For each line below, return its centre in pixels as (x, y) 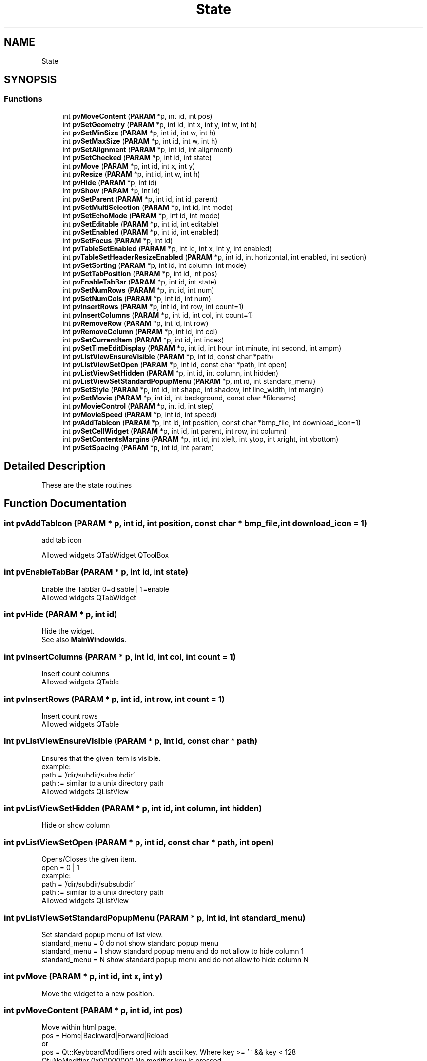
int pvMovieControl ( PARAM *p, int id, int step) (138, 406)
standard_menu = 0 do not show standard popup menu (130, 943)
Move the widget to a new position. (98, 993)
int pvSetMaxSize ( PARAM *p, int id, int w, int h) (140, 141)
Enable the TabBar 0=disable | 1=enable (105, 589)
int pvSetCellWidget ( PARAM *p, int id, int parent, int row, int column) (175, 431)
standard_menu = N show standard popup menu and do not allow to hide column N (175, 959)
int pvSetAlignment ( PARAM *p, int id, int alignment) (147, 149)
